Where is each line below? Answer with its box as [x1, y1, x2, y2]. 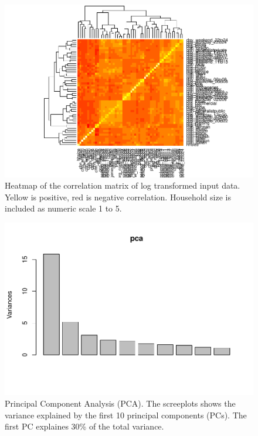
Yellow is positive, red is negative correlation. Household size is [5, 190, 231, 203]
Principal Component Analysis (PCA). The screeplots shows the [5, 397, 236, 410]
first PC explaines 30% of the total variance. [5, 420, 164, 432]
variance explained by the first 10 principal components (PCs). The [5, 408, 247, 421]
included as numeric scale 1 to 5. [5, 202, 122, 214]
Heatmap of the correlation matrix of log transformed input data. [5, 179, 240, 192]
